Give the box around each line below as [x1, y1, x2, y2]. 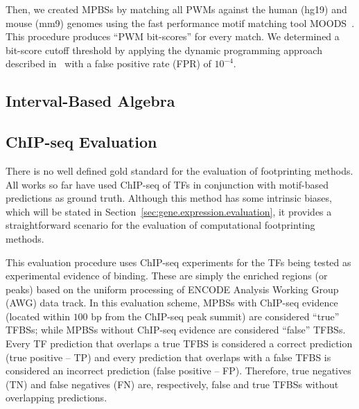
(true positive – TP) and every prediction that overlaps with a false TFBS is [6, 349, 331, 364]
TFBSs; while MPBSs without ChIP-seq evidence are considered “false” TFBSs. [6, 322, 346, 337]
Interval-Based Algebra [6, 90, 175, 112]
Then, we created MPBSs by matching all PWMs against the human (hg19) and [6, 2, 347, 16]
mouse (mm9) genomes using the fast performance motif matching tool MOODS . [6, 15, 355, 30]
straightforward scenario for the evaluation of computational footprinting [6, 218, 315, 232]
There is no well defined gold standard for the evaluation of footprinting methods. [6, 163, 353, 177]
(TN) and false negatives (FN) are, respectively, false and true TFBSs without [6, 376, 339, 391]
